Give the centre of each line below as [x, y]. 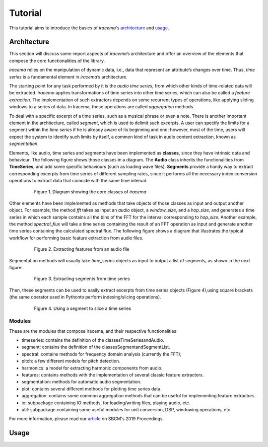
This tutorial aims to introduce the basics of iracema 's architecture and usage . [89, 28]
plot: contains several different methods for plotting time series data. [92, 389]
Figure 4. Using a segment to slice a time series [83, 308]
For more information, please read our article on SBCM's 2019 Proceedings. [86, 419]
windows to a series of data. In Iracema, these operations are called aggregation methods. [102, 107]
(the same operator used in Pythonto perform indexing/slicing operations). [85, 297]
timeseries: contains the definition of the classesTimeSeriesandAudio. [93, 340]
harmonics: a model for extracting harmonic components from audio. [92, 368]
